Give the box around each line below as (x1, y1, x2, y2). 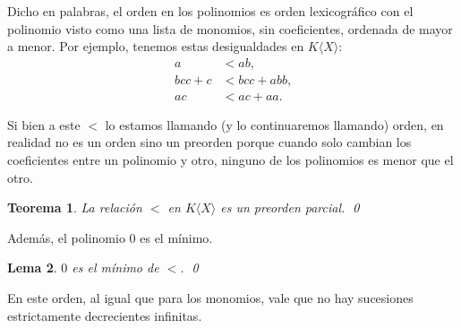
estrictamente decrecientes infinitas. (7, 306, 202, 324)
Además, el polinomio (7, 228, 125, 246)
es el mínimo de (72, 258, 159, 277)
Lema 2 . (7, 258, 57, 277)
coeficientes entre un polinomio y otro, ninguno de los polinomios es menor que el (7, 151, 454, 169)
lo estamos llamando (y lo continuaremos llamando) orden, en (105, 115, 444, 134)
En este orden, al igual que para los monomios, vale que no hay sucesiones (7, 289, 414, 307)
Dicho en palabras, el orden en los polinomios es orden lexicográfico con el (7, 2, 414, 20)
